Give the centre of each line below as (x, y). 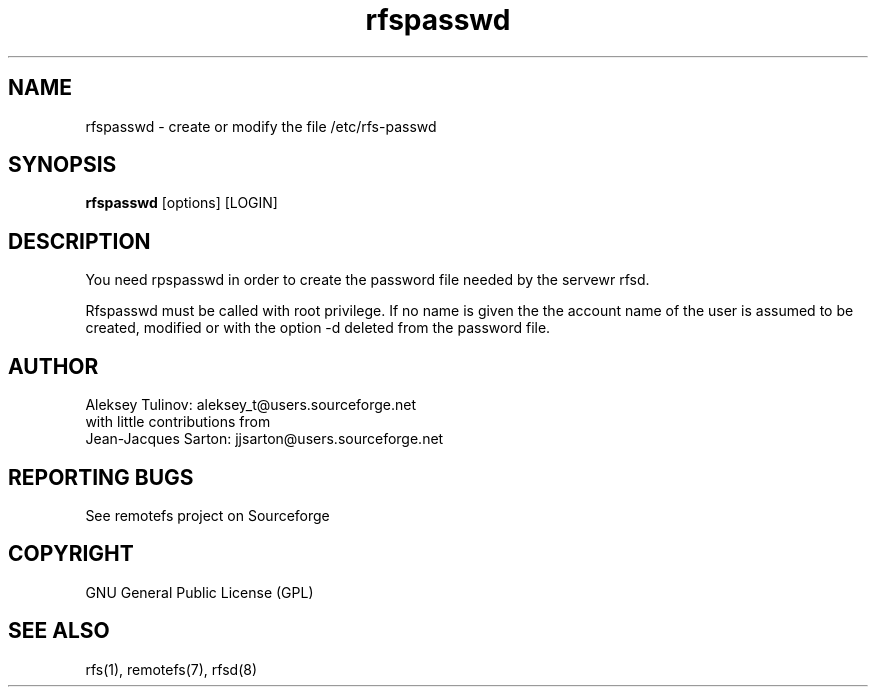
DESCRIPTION (79, 241)
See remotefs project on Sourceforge (207, 515)
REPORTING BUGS (101, 477)
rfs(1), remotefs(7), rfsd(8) (171, 669)
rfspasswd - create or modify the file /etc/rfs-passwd (261, 126)
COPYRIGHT (71, 554)
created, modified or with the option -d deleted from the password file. (318, 328)
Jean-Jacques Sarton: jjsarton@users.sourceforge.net (264, 439)
